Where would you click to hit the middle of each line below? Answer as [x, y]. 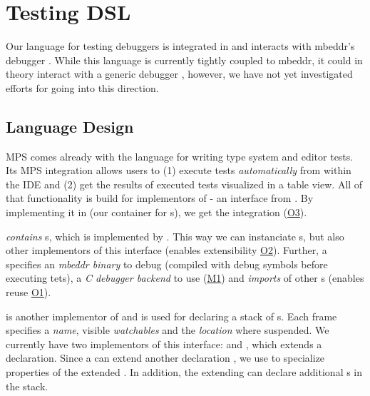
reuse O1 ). [29, 292]
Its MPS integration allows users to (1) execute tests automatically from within [179, 170]
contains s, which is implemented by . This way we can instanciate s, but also [175, 236]
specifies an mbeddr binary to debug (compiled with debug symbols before [167, 264]
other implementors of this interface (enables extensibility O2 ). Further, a [166, 250]
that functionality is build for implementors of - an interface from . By [160, 198]
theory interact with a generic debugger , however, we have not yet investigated [179, 74]
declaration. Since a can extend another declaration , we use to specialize [165, 358]
